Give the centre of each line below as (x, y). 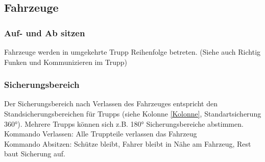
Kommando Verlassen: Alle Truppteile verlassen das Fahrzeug (101, 134)
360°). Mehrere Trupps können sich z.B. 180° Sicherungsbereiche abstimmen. (124, 123)
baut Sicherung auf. (35, 154)
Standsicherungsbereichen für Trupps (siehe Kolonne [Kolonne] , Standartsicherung (133, 113)
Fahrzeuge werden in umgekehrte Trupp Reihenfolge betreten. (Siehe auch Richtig (132, 52)
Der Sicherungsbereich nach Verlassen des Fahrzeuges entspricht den (111, 103)
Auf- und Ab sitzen (45, 32)
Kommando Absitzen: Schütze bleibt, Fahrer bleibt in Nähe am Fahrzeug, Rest (128, 143)
